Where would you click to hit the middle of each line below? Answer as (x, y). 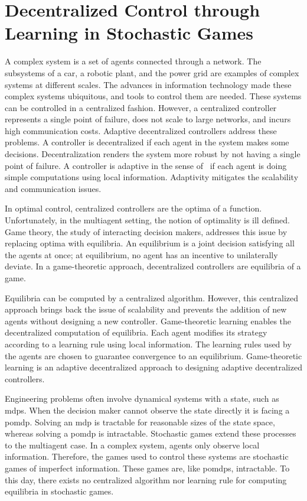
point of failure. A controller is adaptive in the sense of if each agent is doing (146, 165)
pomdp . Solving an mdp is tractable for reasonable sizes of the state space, (140, 422)
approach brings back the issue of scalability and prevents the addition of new (146, 309)
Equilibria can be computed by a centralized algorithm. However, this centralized (152, 297)
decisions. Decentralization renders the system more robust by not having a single (153, 154)
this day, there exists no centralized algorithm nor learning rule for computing (146, 479)
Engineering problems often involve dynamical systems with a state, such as (142, 398)
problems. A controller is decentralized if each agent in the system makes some (147, 142)
